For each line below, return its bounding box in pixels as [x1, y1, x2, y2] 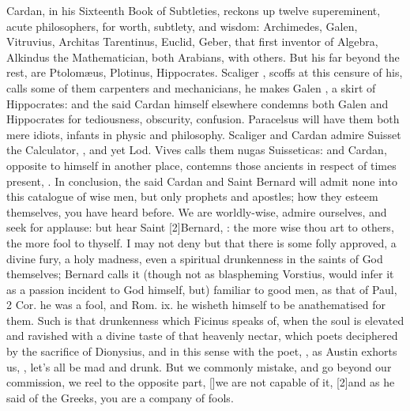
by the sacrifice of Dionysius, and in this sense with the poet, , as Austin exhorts [6, 343, 397, 360]
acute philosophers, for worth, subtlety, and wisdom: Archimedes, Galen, [6, 17, 358, 34]
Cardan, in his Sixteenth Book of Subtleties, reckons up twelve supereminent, [6, 2, 381, 18]
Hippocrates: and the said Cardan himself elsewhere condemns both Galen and [6, 95, 389, 111]
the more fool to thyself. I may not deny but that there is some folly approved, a [6, 234, 397, 251]
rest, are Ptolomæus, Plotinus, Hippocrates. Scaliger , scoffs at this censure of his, [6, 64, 403, 81]
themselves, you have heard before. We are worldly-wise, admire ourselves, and [6, 203, 387, 220]
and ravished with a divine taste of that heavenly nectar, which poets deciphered [6, 327, 398, 344]
